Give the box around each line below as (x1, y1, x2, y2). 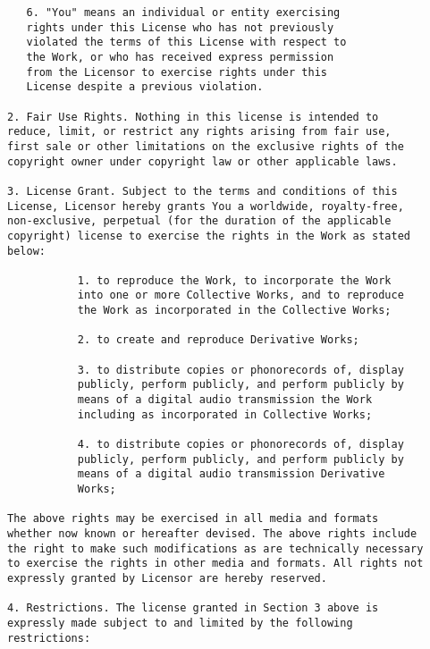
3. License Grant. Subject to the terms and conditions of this (7, 184, 398, 198)
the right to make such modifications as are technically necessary (7, 542, 424, 555)
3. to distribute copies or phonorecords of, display (77, 363, 404, 376)
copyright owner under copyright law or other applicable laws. (7, 155, 398, 168)
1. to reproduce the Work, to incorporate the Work (77, 274, 392, 287)
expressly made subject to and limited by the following (7, 616, 353, 629)
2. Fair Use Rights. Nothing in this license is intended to (7, 110, 379, 123)
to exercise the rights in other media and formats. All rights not (7, 557, 424, 570)
